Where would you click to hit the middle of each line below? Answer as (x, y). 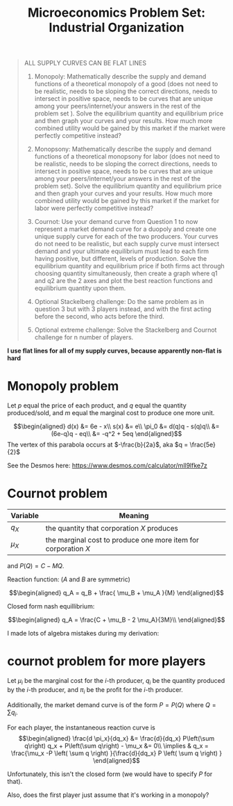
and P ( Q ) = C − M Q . (36, 566)
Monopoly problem (63, 386)
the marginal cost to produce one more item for (122, 540)
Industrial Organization (116, 27)
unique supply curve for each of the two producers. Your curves (126, 236)
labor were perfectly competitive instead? (94, 208)
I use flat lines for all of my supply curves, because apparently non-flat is (114, 351)
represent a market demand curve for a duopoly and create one (126, 229)
